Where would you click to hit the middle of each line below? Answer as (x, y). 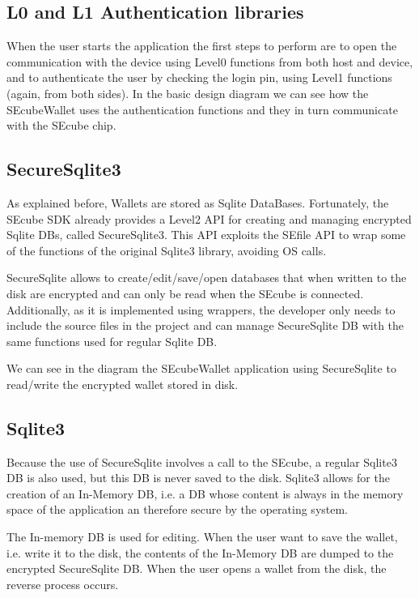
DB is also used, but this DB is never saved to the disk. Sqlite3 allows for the (198, 478)
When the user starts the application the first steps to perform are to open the (202, 46)
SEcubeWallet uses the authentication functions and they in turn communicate (202, 109)
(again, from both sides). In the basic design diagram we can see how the (188, 93)
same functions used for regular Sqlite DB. (112, 341)
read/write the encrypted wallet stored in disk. (123, 384)
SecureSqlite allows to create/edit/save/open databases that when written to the (207, 278)
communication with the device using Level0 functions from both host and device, (210, 61)
